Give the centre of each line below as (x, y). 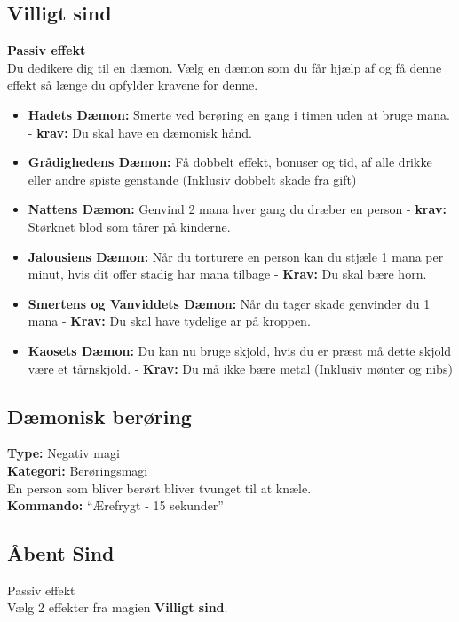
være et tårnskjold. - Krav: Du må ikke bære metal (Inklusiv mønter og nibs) (240, 368)
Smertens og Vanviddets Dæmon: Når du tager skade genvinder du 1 (229, 303)
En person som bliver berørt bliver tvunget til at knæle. (159, 488)
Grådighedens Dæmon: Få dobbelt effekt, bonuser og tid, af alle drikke (230, 162)
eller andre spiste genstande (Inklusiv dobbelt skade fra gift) (192, 179)
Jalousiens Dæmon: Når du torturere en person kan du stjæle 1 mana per (236, 256)
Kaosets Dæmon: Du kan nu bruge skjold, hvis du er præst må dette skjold (240, 350)
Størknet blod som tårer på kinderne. (129, 226)
